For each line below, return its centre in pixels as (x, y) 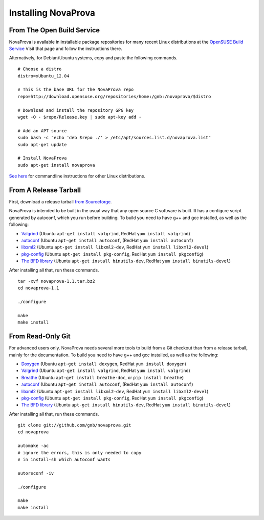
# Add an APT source (42, 131)
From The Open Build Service (55, 30)
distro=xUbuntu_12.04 (44, 76)
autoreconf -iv (36, 473)
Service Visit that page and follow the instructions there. (66, 49)
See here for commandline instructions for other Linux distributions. (77, 176)
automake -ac (33, 446)
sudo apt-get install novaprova (56, 165)
